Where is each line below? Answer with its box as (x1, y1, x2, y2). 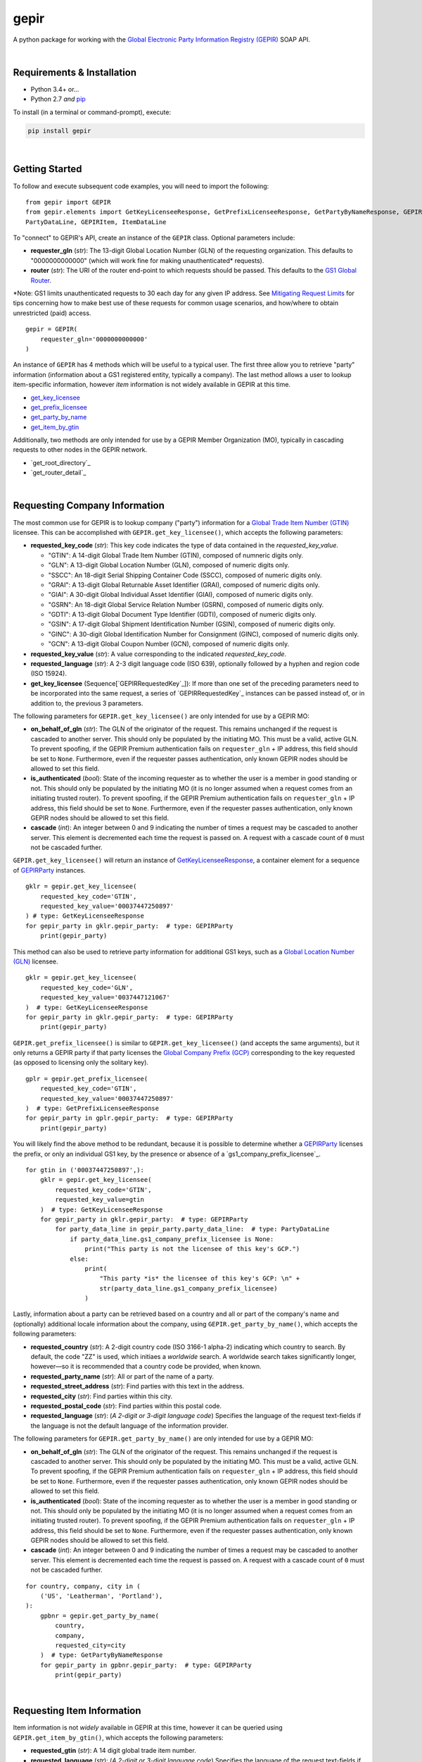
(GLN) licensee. (13, 957, 59, 966)
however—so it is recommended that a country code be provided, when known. (30, 1362, 262, 1371)
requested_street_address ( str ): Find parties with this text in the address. (30, 1382, 245, 1391)
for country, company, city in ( (25, 1582, 141, 1590)
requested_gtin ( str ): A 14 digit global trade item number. (30, 1746, 196, 1755)
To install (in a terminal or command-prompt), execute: (13, 108, 172, 116)
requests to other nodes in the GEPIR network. (13, 445, 148, 454)
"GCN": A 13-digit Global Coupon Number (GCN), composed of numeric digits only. (48, 640, 290, 648)
